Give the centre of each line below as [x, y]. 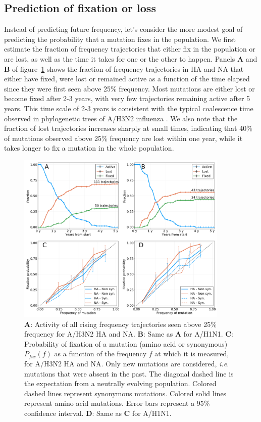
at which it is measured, [192, 354]
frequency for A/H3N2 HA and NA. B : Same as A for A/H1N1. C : [129, 334]
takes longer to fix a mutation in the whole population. [89, 148]
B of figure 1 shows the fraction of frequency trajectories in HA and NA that [124, 68]
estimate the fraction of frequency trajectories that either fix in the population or [130, 49]
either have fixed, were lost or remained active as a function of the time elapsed [127, 79]
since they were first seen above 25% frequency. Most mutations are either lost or [129, 88]
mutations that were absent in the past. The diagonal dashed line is [129, 373]
